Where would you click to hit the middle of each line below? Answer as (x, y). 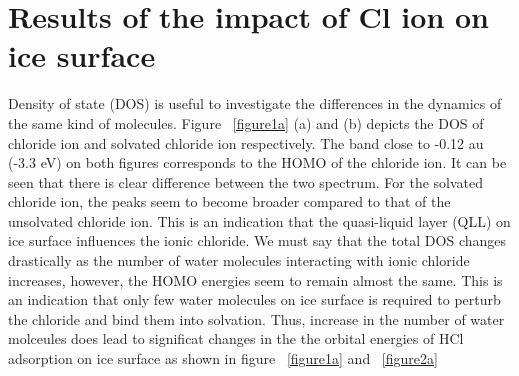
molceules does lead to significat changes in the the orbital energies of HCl (236, 338)
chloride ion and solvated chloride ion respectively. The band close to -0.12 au (246, 142)
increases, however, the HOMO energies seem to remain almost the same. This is (255, 279)
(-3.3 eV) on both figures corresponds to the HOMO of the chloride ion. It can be (257, 162)
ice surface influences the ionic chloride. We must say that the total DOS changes (257, 240)
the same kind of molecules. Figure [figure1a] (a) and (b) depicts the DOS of (246, 122)
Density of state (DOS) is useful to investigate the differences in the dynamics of (255, 103)
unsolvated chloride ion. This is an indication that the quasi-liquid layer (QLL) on (259, 220)
